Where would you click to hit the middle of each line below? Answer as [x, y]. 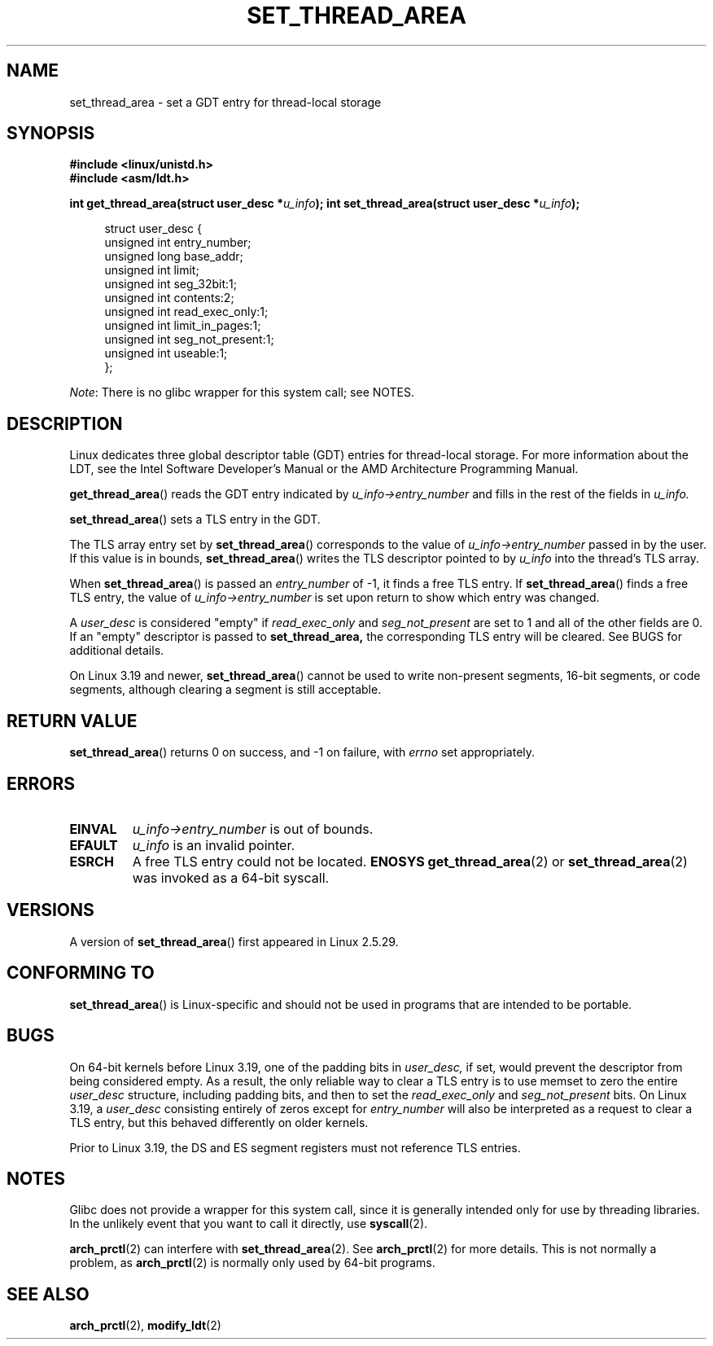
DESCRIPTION [65, 423]
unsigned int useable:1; [166, 353]
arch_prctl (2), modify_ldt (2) [145, 1326]
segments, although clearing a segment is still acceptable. [225, 690]
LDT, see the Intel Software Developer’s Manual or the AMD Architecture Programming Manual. [324, 469]
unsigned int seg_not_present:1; [189, 340]
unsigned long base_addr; [174, 256]
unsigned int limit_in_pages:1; [183, 326]
